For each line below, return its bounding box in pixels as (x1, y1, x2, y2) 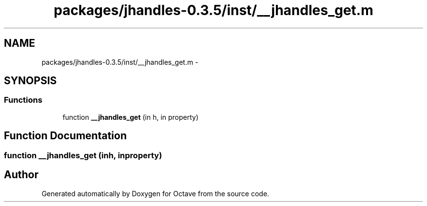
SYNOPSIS (4, 75, 57, 87)
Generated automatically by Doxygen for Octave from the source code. (41, 189, 270, 198)
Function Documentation (4, 130, 127, 142)
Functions (4, 95, 42, 105)
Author (4, 169, 39, 181)
